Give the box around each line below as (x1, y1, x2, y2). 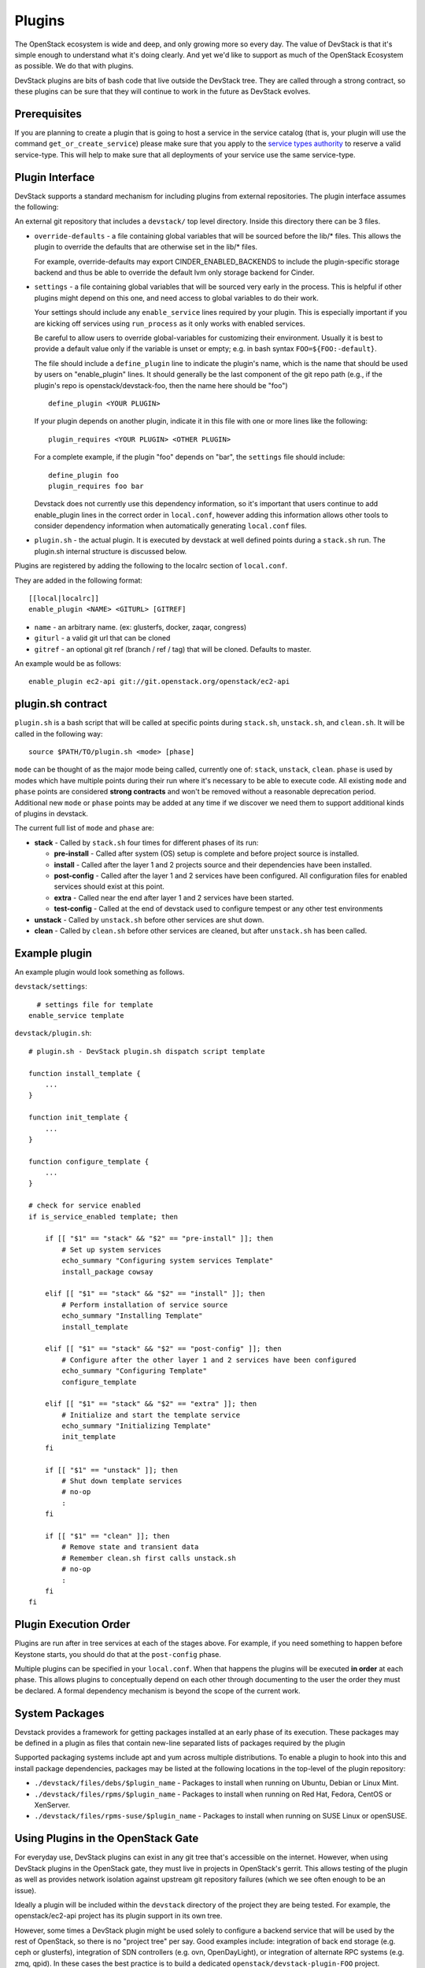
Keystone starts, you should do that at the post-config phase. (14, 1649, 222, 1659)
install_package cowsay (61, 1267, 153, 1276)
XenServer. (34, 1800, 71, 1810)
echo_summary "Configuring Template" (61, 1367, 208, 1375)
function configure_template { (28, 1157, 150, 1166)
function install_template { (28, 1069, 141, 1078)
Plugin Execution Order (14, 1618, 131, 1631)
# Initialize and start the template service (61, 1410, 240, 1419)
